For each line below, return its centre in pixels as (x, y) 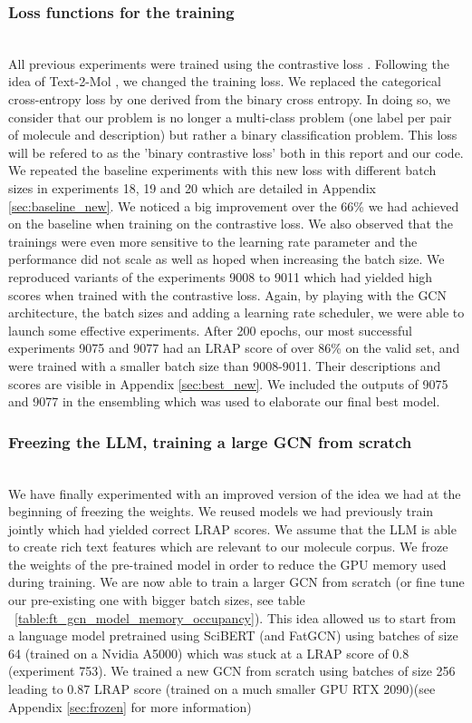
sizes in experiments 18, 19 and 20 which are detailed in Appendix (192, 187)
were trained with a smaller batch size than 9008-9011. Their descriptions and (225, 365)
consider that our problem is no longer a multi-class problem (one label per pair (230, 117)
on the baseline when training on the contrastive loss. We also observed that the (231, 224)
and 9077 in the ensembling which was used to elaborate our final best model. (224, 401)
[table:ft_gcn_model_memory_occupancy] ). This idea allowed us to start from (236, 617)
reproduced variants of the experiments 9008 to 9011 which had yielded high (221, 276)
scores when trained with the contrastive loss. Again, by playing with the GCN (227, 294)
